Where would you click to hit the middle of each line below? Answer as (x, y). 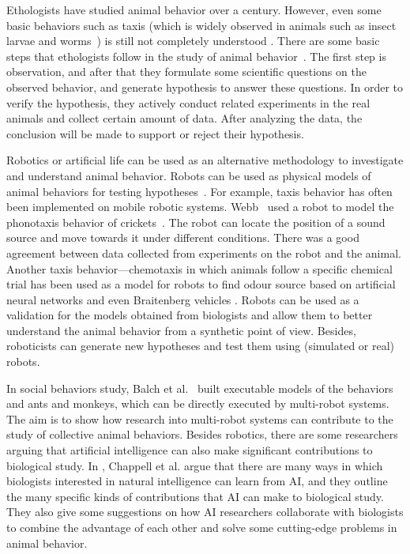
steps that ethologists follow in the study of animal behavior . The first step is (196, 56)
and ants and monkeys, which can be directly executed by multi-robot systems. (198, 403)
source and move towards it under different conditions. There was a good (183, 237)
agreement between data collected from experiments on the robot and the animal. (204, 253)
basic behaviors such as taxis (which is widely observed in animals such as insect (201, 25)
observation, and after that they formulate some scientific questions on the (186, 72)
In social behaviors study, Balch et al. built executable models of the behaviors (200, 388)
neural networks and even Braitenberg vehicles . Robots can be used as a (183, 299)
